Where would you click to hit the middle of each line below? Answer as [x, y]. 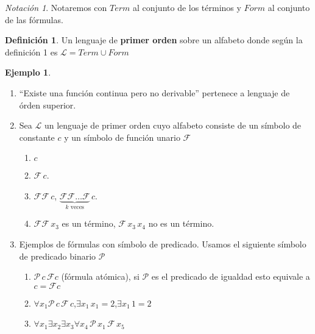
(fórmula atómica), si [100, 276]
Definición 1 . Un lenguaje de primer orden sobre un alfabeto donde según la [154, 40]
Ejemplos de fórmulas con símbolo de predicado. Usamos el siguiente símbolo [163, 243]
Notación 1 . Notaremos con [56, 7]
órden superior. [48, 105]
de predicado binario [58, 256]
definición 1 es [31, 52]
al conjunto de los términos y [187, 7]
